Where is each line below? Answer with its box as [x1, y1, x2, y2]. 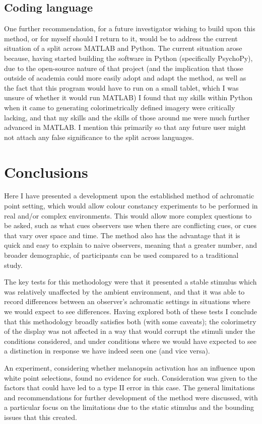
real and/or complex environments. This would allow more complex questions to [4, 210, 252, 221]
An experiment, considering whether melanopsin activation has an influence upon [4, 362, 255, 373]
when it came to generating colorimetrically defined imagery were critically [4, 102, 235, 112]
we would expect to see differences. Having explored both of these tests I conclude [4, 306, 257, 316]
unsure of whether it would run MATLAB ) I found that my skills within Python [4, 92, 252, 103]
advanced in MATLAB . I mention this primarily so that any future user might [4, 122, 246, 132]
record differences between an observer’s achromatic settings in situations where [4, 296, 250, 307]
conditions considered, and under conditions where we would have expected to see [4, 335, 256, 346]
